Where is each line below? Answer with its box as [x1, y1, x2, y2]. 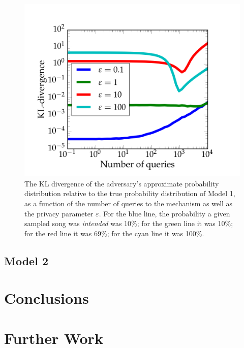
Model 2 [4, 252, 48, 268]
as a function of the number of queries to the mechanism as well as [24, 198, 233, 208]
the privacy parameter [24, 208, 94, 218]
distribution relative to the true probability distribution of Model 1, [24, 188, 235, 199]
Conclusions [4, 288, 89, 308]
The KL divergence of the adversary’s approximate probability [24, 178, 219, 188]
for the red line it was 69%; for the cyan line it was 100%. [24, 228, 204, 238]
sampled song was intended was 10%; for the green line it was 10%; [24, 218, 233, 229]
